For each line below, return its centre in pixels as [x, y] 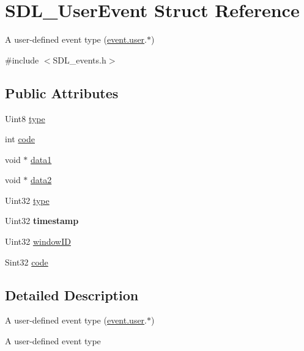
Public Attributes [62, 92]
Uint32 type [27, 200]
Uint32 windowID [38, 241]
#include [22, 60]
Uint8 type [25, 118]
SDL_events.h [80, 60]
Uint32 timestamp [42, 221]
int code [20, 139]
